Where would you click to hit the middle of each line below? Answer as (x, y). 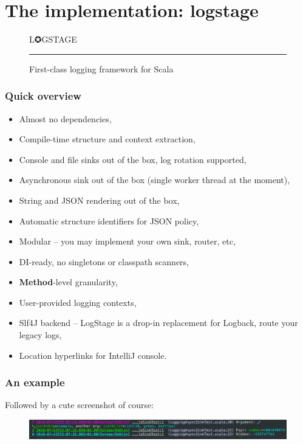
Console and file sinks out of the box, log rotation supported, (133, 159)
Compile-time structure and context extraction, (107, 139)
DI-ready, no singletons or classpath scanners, (104, 261)
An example (35, 382)
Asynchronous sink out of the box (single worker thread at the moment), (155, 180)
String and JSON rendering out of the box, (99, 200)
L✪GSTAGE (53, 39)
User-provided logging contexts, (78, 302)
